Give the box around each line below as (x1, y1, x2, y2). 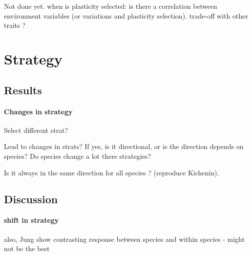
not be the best (4, 243, 50, 254)
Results (4, 82, 42, 97)
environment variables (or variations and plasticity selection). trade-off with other (4, 10, 248, 21)
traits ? (4, 20, 26, 30)
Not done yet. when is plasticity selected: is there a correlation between (4, 1, 217, 11)
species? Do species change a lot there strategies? (4, 150, 151, 161)
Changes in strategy (4, 106, 73, 116)
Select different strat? (4, 125, 68, 135)
